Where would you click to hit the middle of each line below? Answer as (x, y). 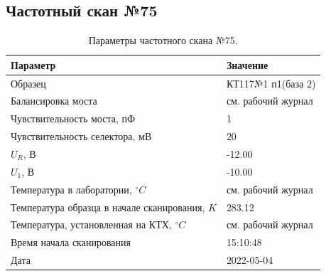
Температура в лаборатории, (71, 189)
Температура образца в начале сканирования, (108, 207)
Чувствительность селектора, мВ (81, 136)
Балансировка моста (54, 101)
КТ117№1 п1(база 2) (271, 83)
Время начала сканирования (71, 242)
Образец (28, 83)
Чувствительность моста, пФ (73, 118)
